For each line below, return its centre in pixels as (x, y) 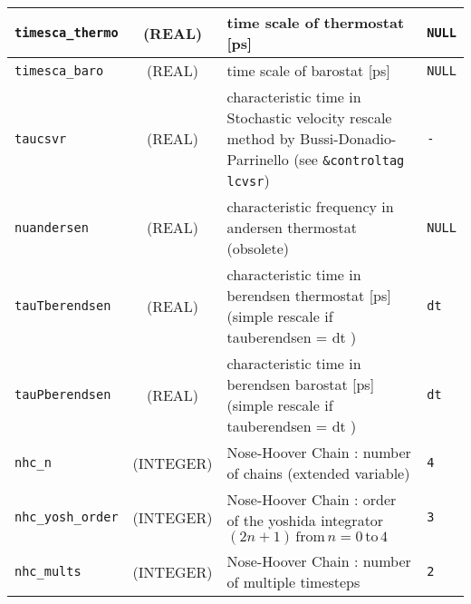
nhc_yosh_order (67, 517)
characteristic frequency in (310, 206)
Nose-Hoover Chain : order (312, 499)
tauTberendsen (63, 306)
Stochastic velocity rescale (309, 117)
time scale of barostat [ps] (308, 70)
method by (261, 138)
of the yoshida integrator (305, 520)
